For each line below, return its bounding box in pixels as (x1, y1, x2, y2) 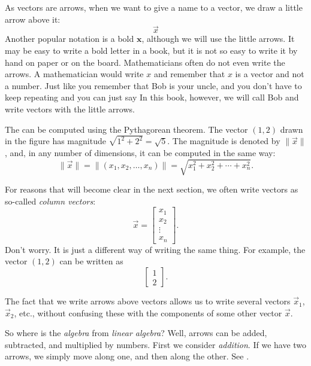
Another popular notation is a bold (5, 32, 134, 45)
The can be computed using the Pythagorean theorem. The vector (5, 123, 248, 135)
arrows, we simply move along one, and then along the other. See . (5, 350, 249, 362)
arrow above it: (5, 13, 61, 25)
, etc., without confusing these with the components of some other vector (14, 306, 282, 319)
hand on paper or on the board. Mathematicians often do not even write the (5, 56, 285, 68)
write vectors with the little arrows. (5, 102, 135, 115)
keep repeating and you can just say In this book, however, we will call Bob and (5, 91, 299, 103)
